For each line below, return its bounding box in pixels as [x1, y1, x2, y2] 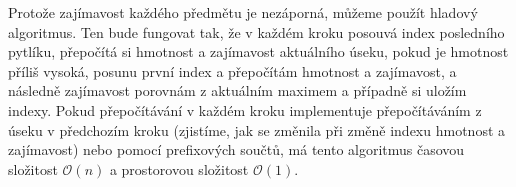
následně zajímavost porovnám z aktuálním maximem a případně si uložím [8, 80, 467, 101]
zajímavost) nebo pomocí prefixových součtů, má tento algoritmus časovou [8, 139, 465, 160]
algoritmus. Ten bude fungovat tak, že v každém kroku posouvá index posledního [8, 21, 505, 42]
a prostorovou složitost [109, 158, 249, 179]
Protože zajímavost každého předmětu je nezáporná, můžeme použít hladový [8, 2, 478, 22]
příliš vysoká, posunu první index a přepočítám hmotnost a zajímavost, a [8, 60, 457, 81]
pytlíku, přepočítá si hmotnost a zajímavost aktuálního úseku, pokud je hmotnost [8, 41, 509, 62]
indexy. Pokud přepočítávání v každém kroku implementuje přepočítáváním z [8, 99, 482, 120]
